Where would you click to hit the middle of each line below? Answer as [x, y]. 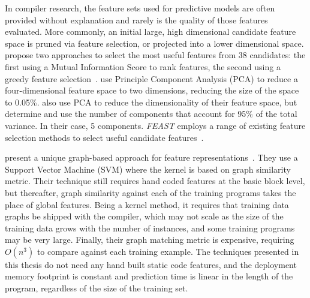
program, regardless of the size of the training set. [97, 288]
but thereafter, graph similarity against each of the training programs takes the [151, 192]
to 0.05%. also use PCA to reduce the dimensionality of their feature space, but [151, 102]
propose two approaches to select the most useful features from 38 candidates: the [155, 55]
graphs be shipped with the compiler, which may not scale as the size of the [144, 216]
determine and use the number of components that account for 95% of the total [151, 114]
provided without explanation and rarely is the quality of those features [136, 19]
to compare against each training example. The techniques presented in [168, 251]
